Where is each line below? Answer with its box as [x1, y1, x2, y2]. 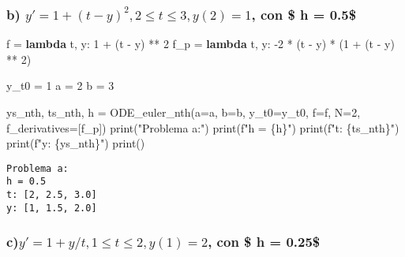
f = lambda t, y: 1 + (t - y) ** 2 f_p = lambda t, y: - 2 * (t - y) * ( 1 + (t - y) [6, 35, 395, 52]
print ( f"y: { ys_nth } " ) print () [6, 135, 145, 151]
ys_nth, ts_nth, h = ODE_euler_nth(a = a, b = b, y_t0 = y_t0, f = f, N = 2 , [6, 104, 361, 120]
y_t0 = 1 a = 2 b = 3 [6, 77, 114, 94]
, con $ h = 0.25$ [208, 232, 321, 251]
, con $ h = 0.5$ [251, 4, 357, 24]
